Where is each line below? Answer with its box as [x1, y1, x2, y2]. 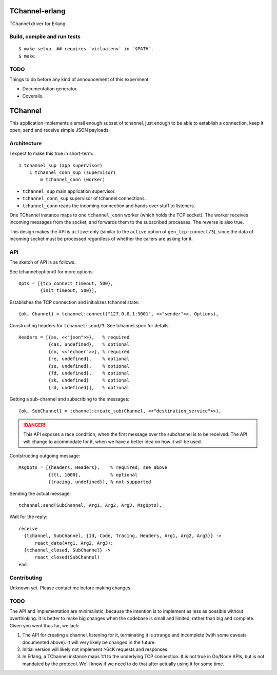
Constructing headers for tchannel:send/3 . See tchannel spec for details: [9, 322, 170, 328]
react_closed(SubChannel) [34, 554, 100, 560]
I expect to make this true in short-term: [9, 150, 93, 156]
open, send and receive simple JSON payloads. [9, 127, 110, 133]
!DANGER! [23, 422, 46, 428]
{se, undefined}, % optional [48, 363, 130, 369]
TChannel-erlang [9, 7, 66, 15]
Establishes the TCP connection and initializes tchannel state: [9, 299, 140, 305]
